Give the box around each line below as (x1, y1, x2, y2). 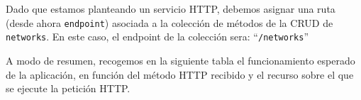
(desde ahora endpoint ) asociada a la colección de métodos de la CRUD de (6, 15, 333, 30)
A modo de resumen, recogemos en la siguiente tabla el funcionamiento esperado (6, 52, 355, 67)
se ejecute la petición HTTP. (6, 81, 130, 96)
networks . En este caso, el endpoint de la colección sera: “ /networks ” (6, 29, 309, 44)
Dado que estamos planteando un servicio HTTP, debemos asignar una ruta (6, 1, 335, 16)
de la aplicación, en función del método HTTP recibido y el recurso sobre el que (6, 67, 354, 82)
